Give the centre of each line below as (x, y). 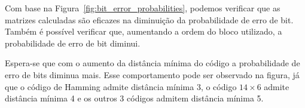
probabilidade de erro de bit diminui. (73, 43)
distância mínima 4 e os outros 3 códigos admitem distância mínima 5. (134, 98)
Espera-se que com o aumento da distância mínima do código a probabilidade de (152, 63)
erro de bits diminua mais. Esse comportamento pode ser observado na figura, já (152, 74)
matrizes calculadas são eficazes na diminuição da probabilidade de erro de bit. (149, 19)
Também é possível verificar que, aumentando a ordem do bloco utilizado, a (144, 31)
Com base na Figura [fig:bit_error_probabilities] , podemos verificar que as (143, 8)
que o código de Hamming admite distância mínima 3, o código (121, 86)
